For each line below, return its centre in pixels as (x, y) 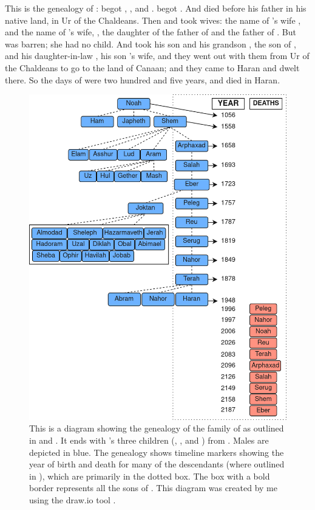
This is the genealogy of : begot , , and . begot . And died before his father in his (156, 8)
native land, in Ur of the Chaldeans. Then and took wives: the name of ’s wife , (153, 20)
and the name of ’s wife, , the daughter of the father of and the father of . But (151, 32)
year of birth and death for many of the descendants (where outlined (157, 464)
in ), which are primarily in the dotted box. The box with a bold (150, 476)
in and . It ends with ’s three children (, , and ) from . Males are (149, 440)
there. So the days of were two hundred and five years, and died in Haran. (143, 79)
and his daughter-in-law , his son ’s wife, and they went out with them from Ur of (157, 56)
